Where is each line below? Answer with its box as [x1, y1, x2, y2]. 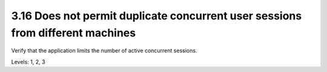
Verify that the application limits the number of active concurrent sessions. [11, 47, 197, 54]
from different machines [11, 26, 136, 39]
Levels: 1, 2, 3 [11, 58, 45, 65]
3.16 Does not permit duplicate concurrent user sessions [11, 9, 302, 22]
